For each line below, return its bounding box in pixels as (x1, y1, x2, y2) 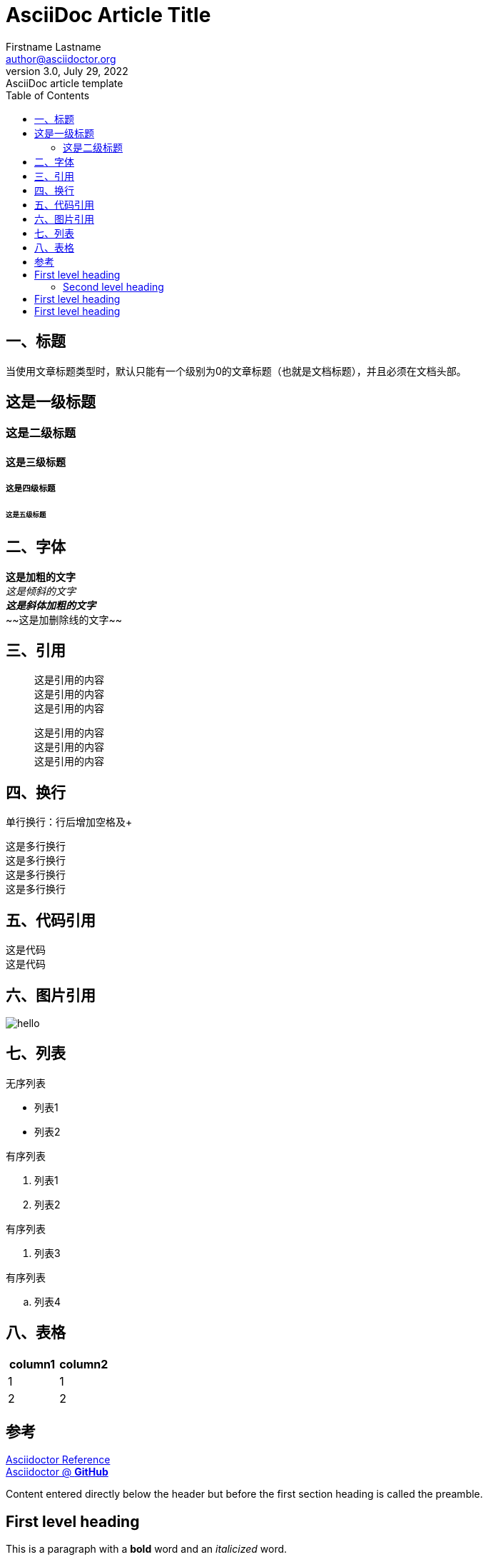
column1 (9, 1356, 56, 1371)
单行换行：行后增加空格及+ (6, 816, 133, 828)
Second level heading (63, 280, 164, 293)
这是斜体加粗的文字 (6, 599, 96, 611)
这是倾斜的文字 (6, 584, 76, 597)
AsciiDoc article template (6, 76, 123, 89)
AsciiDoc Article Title (6, 3, 211, 27)
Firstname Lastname (6, 40, 101, 53)
